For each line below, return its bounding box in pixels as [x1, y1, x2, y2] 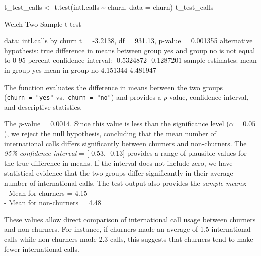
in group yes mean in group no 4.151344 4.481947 [4, 64, 156, 75]
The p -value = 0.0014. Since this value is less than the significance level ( [4, 118, 229, 129]
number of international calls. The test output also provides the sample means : [4, 177, 247, 188]
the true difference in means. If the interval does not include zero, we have [4, 157, 233, 168]
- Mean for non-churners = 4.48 [4, 197, 102, 208]
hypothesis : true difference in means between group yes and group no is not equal [4, 45, 255, 55]
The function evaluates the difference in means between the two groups [4, 81, 223, 92]
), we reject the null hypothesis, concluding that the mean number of [4, 128, 216, 138]
